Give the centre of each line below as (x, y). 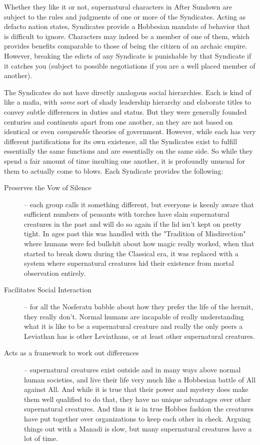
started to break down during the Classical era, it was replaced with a (131, 253)
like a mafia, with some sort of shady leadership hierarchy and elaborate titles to (128, 102)
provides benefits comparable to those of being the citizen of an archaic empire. (126, 46)
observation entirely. (55, 273)
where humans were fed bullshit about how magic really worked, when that (139, 244)
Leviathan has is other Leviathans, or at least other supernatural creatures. (139, 336)
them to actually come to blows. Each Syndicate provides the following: (114, 170)
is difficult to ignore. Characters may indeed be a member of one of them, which (127, 36)
